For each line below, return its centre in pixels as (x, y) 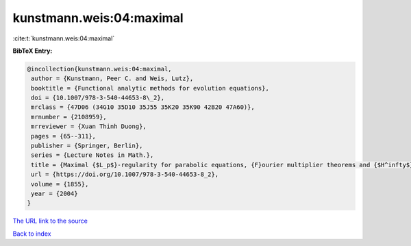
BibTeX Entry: (33, 51)
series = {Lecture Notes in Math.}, (92, 155)
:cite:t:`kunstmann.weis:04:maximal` (64, 38)
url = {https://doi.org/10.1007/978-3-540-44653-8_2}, (125, 174)
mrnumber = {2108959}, (69, 117)
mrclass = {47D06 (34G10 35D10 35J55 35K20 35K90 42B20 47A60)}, (143, 107)
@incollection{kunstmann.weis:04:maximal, (99, 69)
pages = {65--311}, (63, 136)
